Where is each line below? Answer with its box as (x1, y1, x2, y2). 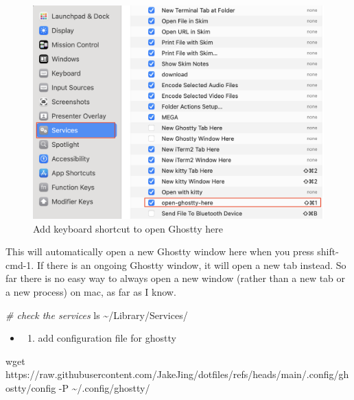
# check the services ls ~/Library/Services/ (5, 307, 188, 322)
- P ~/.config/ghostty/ (58, 380, 150, 395)
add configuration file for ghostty (38, 331, 176, 345)
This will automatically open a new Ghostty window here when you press (5, 244, 314, 259)
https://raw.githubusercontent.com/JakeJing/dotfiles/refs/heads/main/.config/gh (5, 367, 349, 381)
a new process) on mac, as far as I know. (5, 284, 176, 298)
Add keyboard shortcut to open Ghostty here (33, 221, 223, 235)
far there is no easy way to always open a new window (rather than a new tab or (5, 271, 346, 285)
